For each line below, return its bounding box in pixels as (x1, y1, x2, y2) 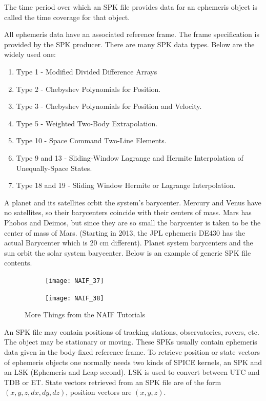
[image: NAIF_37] (45, 277, 104, 284)
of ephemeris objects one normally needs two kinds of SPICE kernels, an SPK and (4, 356, 262, 367)
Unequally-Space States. (16, 162, 92, 173)
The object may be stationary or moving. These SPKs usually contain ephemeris (4, 336, 257, 347)
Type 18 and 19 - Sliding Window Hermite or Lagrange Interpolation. (16, 180, 236, 190)
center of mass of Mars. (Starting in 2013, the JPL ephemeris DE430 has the (4, 227, 245, 238)
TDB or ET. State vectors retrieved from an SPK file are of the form (4, 376, 221, 387)
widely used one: (4, 49, 56, 60)
